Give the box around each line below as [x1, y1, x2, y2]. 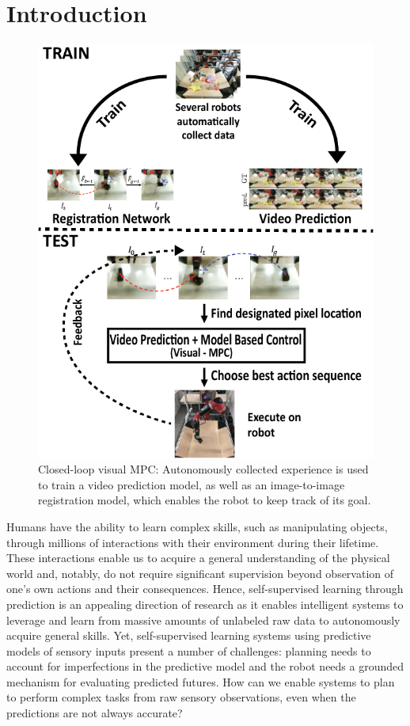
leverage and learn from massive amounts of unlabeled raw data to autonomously [6, 611, 401, 628]
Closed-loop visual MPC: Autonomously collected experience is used [38, 461, 369, 477]
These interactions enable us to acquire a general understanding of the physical [6, 549, 390, 566]
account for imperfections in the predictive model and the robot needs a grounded [6, 658, 404, 675]
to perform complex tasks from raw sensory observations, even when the [6, 689, 356, 705]
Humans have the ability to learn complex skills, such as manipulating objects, [6, 518, 388, 534]
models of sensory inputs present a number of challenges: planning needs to [6, 642, 371, 659]
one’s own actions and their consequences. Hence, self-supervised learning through [6, 580, 404, 597]
